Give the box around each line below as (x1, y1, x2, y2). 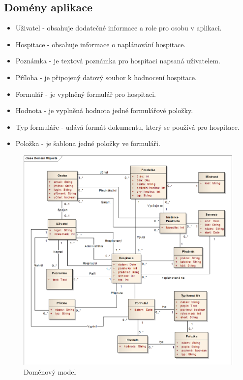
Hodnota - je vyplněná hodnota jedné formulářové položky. (15, 105, 193, 116)
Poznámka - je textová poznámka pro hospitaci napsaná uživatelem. (15, 56, 220, 66)
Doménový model (24, 367, 76, 377)
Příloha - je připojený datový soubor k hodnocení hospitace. (15, 72, 197, 82)
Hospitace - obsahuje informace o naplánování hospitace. (15, 39, 186, 49)
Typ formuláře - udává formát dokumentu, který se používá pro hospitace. (15, 121, 240, 132)
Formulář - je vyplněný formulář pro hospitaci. (15, 88, 156, 99)
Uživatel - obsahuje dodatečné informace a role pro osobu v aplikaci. (15, 23, 222, 33)
